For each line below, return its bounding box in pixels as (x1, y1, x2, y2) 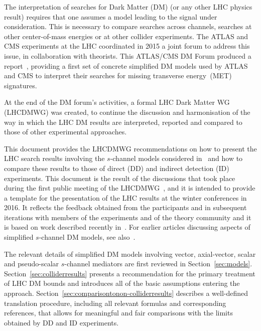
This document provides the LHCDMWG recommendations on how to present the (4, 143, 257, 153)
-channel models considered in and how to (110, 153, 243, 163)
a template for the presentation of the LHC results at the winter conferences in (4, 192, 247, 203)
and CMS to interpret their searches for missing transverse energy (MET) (4, 70, 232, 81)
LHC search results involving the (4, 153, 105, 163)
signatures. (4, 80, 37, 90)
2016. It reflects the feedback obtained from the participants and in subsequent (4, 202, 247, 213)
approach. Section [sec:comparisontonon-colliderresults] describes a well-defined (4, 288, 248, 298)
